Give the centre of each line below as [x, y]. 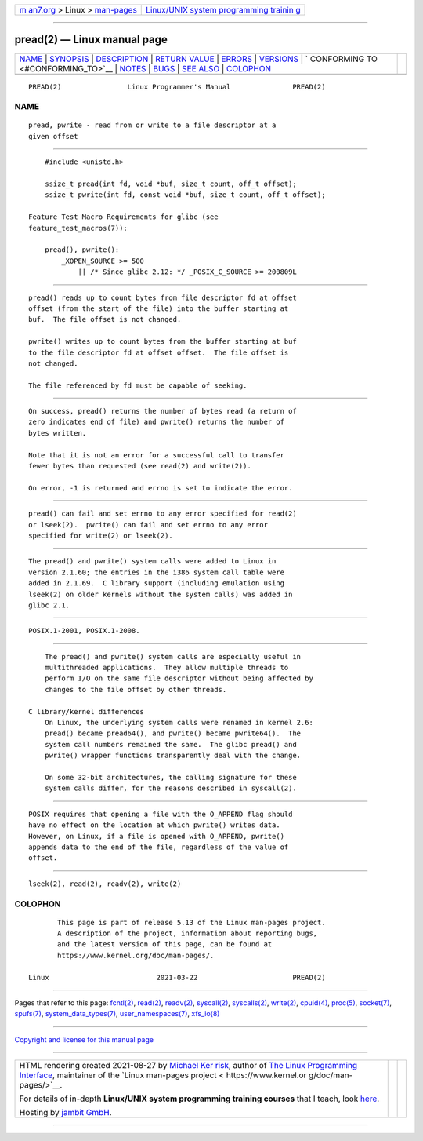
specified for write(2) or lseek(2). [101, 535]
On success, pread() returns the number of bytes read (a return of [163, 411]
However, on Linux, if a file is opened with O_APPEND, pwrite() [157, 836]
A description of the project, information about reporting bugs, [188, 933]
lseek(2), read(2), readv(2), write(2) [105, 884]
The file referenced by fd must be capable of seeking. [138, 385]
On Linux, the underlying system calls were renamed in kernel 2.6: [179, 723]
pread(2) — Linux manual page [91, 40]
